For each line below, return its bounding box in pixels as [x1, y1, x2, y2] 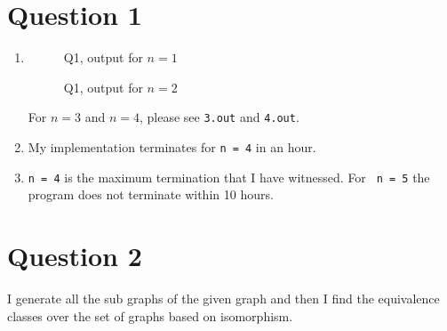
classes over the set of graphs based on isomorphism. [7, 306, 293, 325]
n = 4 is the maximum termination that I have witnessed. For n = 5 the [28, 167, 430, 186]
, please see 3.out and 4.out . [139, 108, 299, 126]
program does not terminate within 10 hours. [28, 185, 274, 204]
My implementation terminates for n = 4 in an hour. [28, 137, 316, 156]
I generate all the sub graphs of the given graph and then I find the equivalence [7, 289, 440, 307]
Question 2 [7, 238, 142, 274]
